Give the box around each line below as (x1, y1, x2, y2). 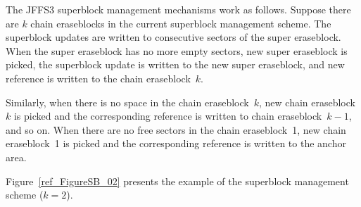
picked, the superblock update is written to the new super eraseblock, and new (6, 57, 345, 72)
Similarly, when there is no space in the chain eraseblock (6, 94, 249, 109)
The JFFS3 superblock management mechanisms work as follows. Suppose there (6, 2, 351, 16)
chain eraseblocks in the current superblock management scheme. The (30, 15, 331, 30)
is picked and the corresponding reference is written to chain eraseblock (13, 108, 322, 123)
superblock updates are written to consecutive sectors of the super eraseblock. (6, 30, 341, 44)
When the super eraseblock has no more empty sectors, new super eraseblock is (6, 43, 348, 58)
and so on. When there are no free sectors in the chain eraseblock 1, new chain (6, 122, 346, 137)
